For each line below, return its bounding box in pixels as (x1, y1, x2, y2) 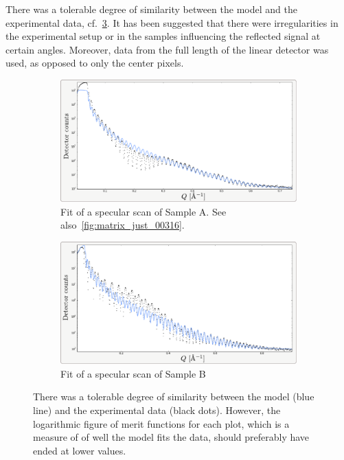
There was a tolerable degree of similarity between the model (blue (33, 389, 314, 404)
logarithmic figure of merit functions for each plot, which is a (33, 416, 290, 430)
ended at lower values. (33, 443, 126, 457)
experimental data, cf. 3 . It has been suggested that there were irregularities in (5, 15, 339, 30)
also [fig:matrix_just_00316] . (60, 218, 185, 232)
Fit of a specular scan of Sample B (60, 366, 206, 380)
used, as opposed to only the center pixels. (5, 56, 184, 70)
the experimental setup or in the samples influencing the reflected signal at (5, 29, 321, 43)
